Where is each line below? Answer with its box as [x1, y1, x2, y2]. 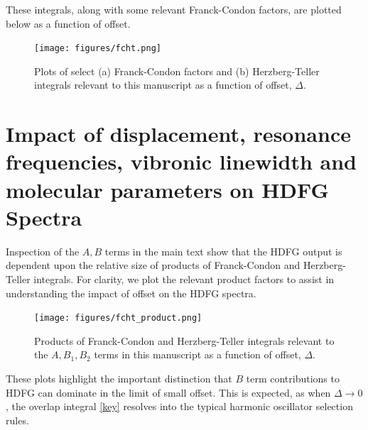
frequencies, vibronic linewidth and [6, 147, 357, 176]
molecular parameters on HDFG [6, 175, 329, 204]
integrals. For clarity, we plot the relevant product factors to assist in [33, 271, 335, 286]
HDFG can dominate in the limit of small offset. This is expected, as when [6, 385, 331, 399]
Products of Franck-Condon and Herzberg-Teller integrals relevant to [34, 333, 335, 348]
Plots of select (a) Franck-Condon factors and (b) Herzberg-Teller [34, 63, 320, 78]
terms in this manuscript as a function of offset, [94, 347, 301, 362]
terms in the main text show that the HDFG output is [104, 243, 342, 258]
